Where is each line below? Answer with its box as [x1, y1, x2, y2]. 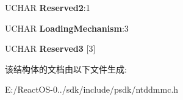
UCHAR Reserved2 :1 [5, 1, 90, 13]
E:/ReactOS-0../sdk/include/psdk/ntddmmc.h [5, 83, 179, 96]
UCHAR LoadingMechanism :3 [5, 21, 129, 34]
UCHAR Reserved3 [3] [5, 42, 96, 55]
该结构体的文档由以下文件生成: [5, 62, 127, 75]
